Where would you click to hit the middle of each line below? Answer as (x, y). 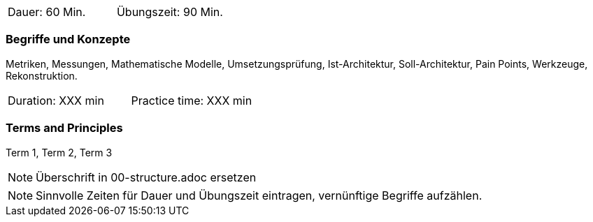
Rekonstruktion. (42, 75)
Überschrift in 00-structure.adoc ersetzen (146, 177)
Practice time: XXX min (192, 100)
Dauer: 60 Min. (47, 12)
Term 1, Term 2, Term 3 (59, 152)
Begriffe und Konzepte (68, 39)
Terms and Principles (64, 128)
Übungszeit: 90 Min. (170, 12)
